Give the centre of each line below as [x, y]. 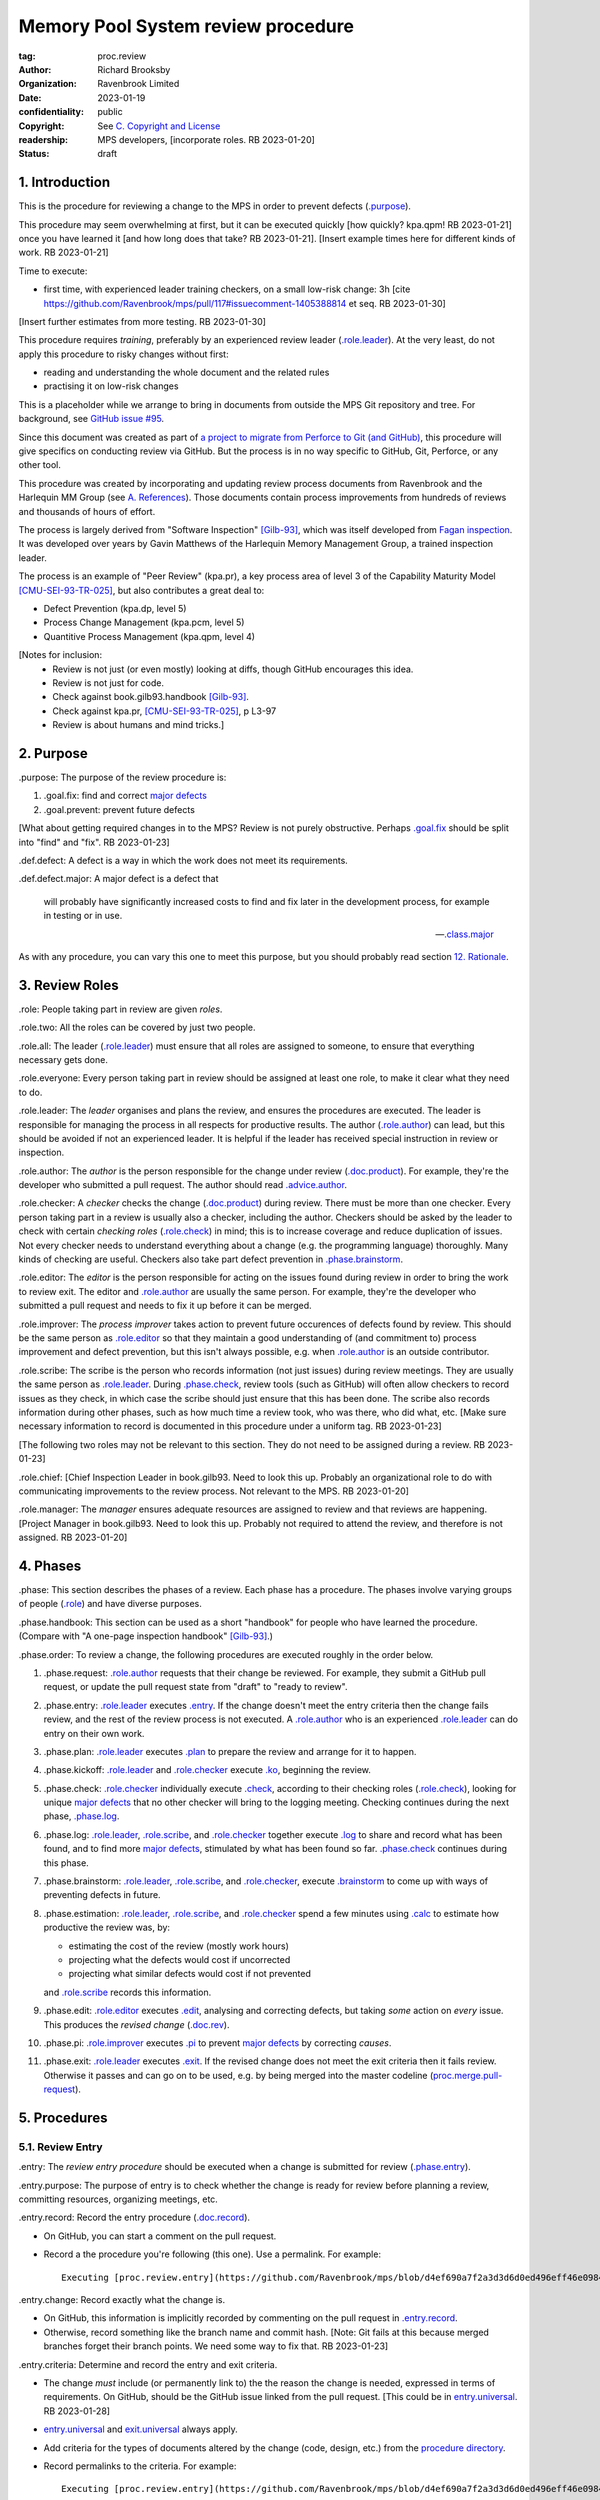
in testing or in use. [83, 916]
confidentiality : [51, 112]
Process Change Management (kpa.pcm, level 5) [144, 622]
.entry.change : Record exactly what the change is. [122, 2299]
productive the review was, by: [106, 1927]
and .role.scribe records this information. [127, 1992]
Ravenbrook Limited [138, 84]
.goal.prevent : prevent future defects [119, 809]
